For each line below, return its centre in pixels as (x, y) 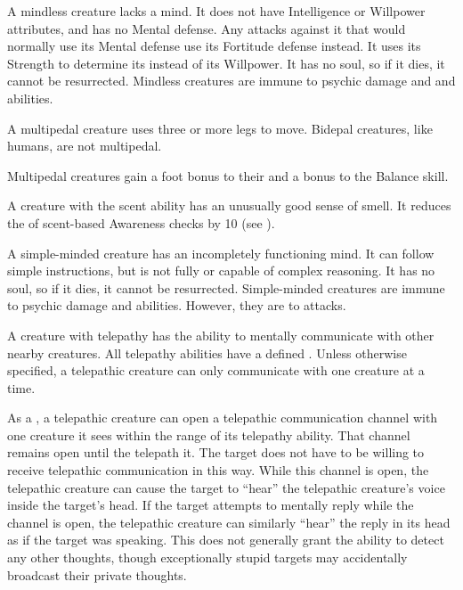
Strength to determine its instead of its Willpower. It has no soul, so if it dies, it (226, 63)
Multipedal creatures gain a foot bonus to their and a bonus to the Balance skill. (228, 175)
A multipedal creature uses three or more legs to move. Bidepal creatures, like (220, 128)
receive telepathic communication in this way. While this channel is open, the (218, 470)
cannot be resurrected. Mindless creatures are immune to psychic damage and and (231, 81)
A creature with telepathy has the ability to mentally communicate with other (221, 335)
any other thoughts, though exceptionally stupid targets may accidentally (207, 557)
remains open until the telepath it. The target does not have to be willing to (216, 452)
